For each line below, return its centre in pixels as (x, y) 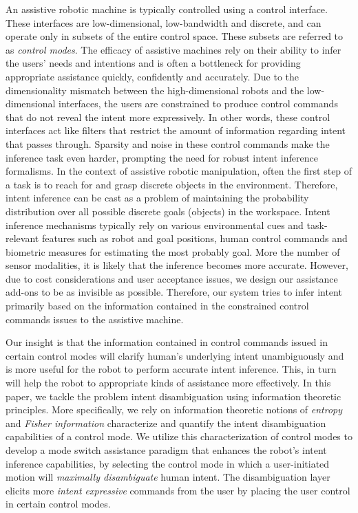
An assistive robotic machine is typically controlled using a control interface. (167, 9)
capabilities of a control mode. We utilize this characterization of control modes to (179, 436)
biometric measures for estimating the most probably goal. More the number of (173, 251)
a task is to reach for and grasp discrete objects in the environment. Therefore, (172, 184)
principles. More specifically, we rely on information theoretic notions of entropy (174, 410)
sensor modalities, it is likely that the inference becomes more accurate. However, (177, 265)
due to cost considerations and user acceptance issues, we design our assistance (172, 278)
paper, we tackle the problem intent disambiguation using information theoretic (173, 396)
